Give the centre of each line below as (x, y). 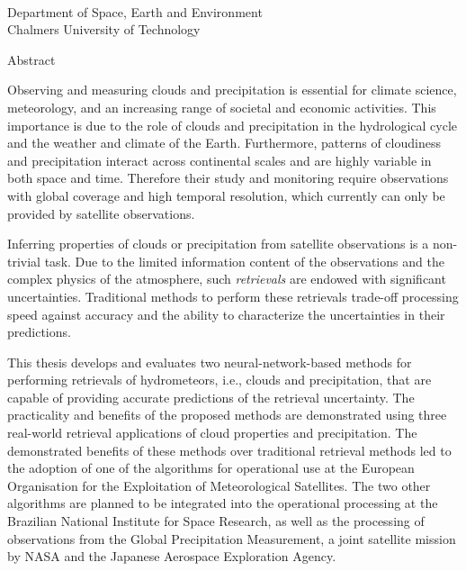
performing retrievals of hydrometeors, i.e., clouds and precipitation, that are (220, 380)
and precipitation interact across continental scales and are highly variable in (220, 160)
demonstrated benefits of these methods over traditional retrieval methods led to (229, 450)
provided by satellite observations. (101, 213)
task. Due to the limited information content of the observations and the (244, 261)
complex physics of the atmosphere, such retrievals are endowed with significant (227, 279)
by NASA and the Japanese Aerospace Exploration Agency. (172, 556)
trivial (24, 261)
